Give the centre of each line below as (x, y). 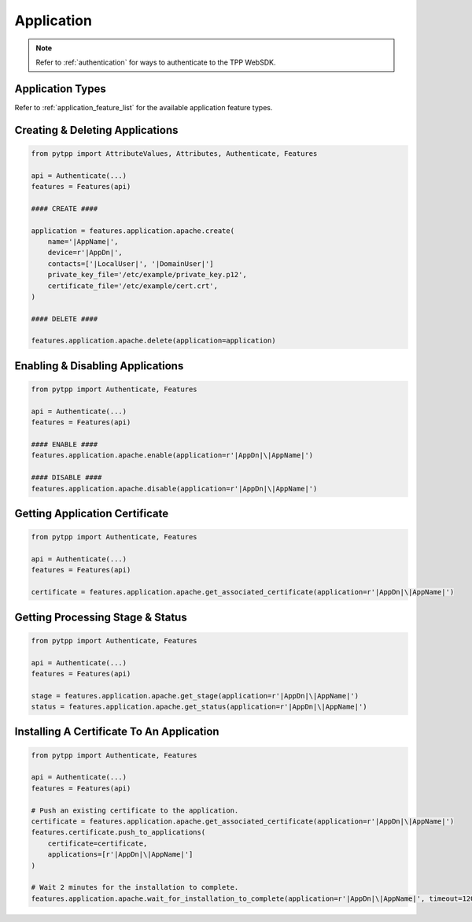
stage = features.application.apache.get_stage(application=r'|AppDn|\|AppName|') (195, 696)
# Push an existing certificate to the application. (135, 810)
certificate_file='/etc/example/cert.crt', (133, 286)
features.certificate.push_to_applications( (118, 832)
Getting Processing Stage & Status (101, 617)
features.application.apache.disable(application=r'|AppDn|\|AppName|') (174, 489)
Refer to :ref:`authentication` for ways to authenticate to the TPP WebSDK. (156, 62)
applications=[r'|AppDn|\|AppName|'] (120, 855)
